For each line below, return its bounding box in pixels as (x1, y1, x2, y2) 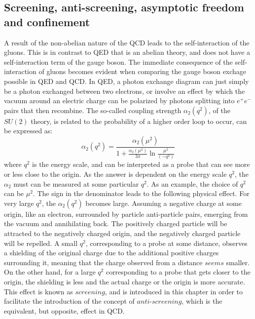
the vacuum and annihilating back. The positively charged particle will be (4, 218, 227, 229)
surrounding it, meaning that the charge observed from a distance (4, 257, 203, 267)
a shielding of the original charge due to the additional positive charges (4, 247, 219, 258)
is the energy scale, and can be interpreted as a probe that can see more (32, 159, 250, 169)
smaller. (226, 257, 250, 267)
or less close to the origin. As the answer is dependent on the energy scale (4, 169, 227, 179)
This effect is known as (4, 286, 73, 296)
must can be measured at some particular (13, 178, 139, 189)
